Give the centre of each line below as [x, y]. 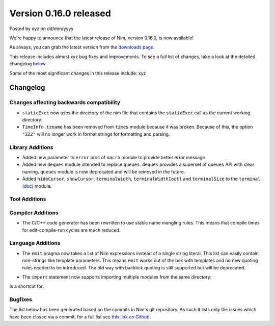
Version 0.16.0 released [60, 13]
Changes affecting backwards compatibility [65, 103]
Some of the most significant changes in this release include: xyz [78, 73]
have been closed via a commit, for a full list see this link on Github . [80, 317]
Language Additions [35, 243]
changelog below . [28, 64]
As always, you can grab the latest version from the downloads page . [82, 47]
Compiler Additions [34, 213]
